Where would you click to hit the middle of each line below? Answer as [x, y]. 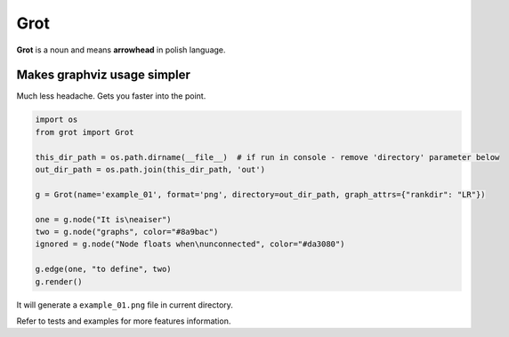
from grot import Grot [85, 132]
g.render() [59, 281]
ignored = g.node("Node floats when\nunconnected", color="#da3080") [190, 244]
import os [57, 120]
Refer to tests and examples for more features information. [124, 321]
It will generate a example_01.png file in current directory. [125, 305]
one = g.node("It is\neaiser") [104, 219]
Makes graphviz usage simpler [104, 75]
